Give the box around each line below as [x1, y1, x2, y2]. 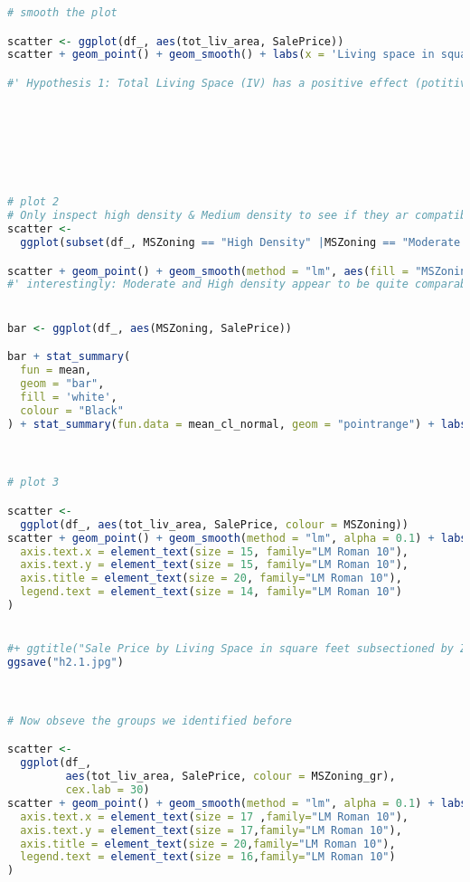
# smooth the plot [7, 6, 117, 19]
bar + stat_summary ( [7, 350, 131, 364]
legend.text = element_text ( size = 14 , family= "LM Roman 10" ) [20, 585, 402, 599]
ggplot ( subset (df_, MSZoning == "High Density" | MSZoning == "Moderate [20, 236, 461, 250]
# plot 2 [7, 195, 60, 209]
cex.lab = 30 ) [65, 783, 150, 797]
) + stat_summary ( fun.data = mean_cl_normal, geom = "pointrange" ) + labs [7, 417, 467, 431]
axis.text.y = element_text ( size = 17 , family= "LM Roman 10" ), [20, 823, 402, 837]
